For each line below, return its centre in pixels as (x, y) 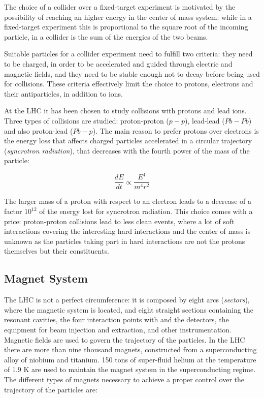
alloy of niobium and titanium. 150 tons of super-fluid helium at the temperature (130, 359)
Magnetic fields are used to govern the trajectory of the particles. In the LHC (125, 339)
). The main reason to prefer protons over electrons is (176, 130)
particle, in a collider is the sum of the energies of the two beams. (106, 36)
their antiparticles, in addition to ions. (63, 93)
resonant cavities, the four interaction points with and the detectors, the (117, 319)
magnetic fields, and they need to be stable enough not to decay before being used (132, 73)
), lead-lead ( (205, 120)
